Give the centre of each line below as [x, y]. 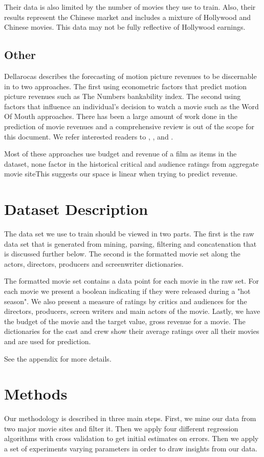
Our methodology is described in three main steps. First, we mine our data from [130, 418]
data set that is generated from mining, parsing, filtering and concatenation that [130, 243]
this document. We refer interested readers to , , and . [89, 136]
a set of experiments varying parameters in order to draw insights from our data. [131, 449]
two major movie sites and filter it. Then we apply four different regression [121, 428]
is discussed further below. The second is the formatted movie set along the [122, 254]
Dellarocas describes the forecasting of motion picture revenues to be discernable [130, 76]
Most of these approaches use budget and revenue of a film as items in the [120, 154]
